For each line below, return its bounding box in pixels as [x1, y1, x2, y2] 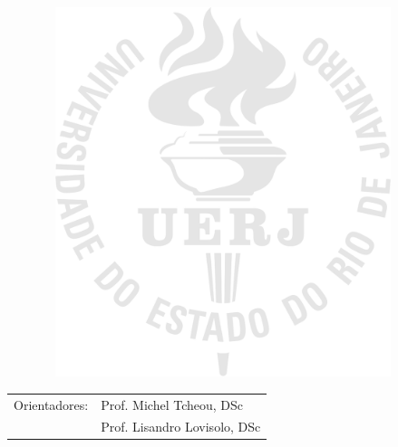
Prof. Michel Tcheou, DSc [101, 395, 244, 414]
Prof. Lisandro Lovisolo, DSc [101, 417, 261, 436]
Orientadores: [14, 395, 89, 414]
